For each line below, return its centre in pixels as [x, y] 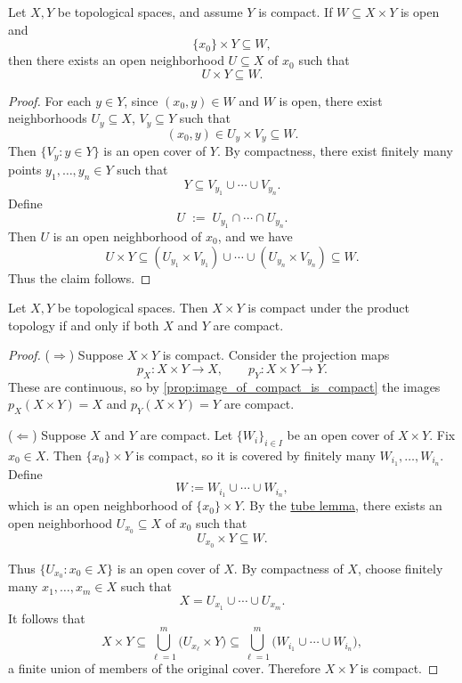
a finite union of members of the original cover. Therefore [165, 667]
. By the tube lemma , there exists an [342, 505]
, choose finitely [400, 568]
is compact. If [296, 12]
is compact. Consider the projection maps [276, 355]
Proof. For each [50, 100]
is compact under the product [329, 308]
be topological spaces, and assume [150, 12]
